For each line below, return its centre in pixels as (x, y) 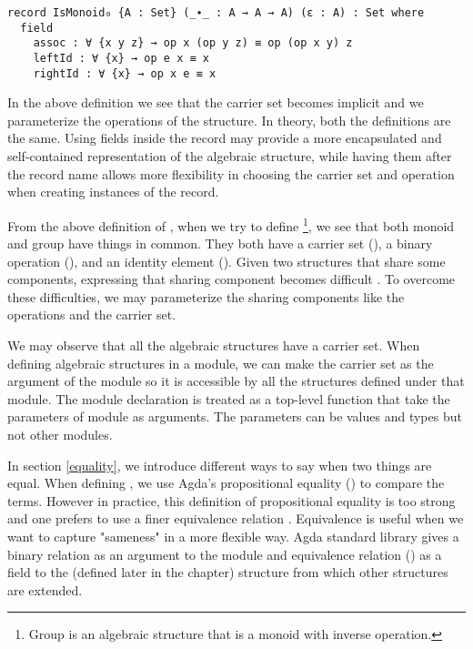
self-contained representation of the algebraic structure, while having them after (230, 156)
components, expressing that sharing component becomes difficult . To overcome (231, 279)
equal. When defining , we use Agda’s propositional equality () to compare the (226, 483)
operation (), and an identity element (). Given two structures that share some (226, 261)
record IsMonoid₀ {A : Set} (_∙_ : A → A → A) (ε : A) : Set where (216, 13)
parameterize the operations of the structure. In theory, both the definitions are (229, 120)
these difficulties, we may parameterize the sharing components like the (206, 296)
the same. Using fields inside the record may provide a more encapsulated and (225, 138)
